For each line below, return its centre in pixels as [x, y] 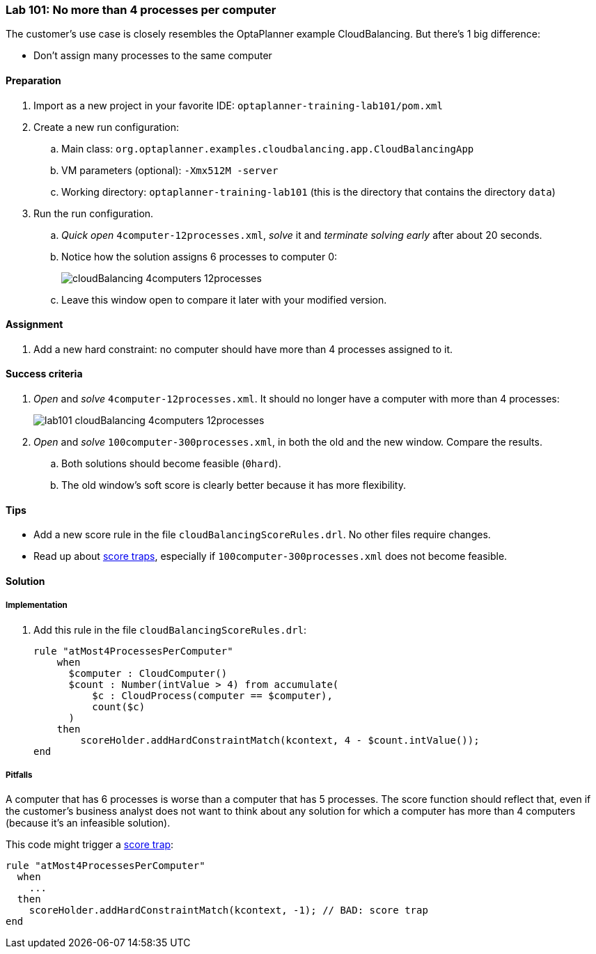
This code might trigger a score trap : [90, 845]
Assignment [34, 324]
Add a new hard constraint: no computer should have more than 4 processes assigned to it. [243, 349]
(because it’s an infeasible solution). [88, 823]
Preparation [33, 80]
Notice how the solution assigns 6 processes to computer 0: [199, 256]
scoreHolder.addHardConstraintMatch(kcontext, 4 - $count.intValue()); [280, 740]
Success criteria [44, 374]
